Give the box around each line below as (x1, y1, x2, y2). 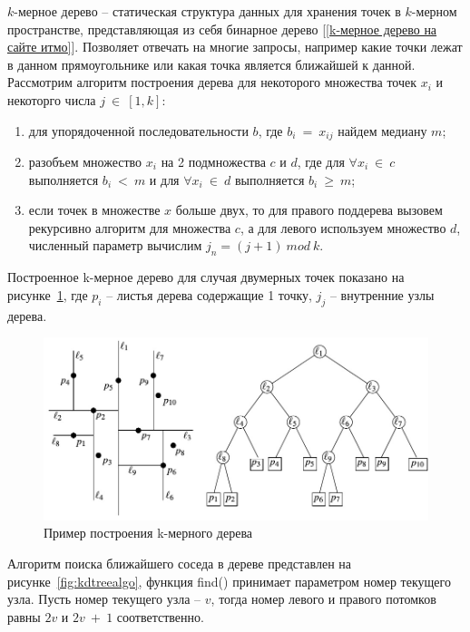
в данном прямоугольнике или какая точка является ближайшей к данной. (7, 54, 416, 73)
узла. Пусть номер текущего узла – (7, 589, 201, 608)
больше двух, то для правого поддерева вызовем (175, 200, 443, 219)
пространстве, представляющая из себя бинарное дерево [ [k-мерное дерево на (7, 19, 437, 38)
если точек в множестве (28, 200, 161, 219)
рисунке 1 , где (7, 285, 88, 304)
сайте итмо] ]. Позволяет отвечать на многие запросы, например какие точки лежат (7, 37, 463, 56)
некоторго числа (7, 90, 96, 109)
